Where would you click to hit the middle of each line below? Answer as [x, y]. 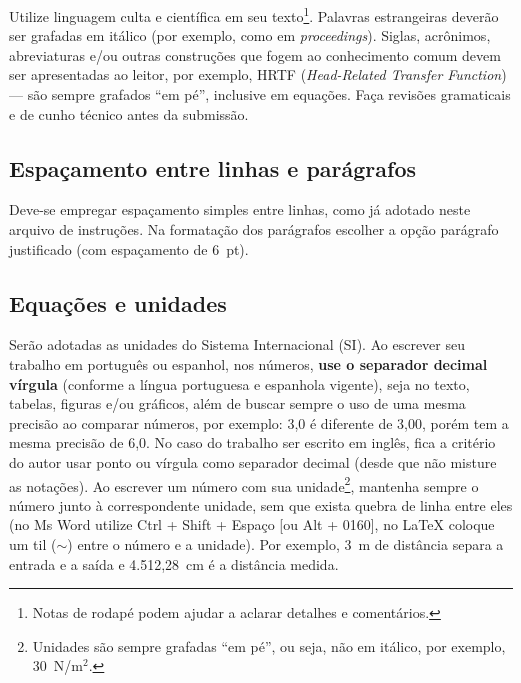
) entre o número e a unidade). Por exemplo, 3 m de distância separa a [285, 544]
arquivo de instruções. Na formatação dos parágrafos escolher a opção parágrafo [254, 229]
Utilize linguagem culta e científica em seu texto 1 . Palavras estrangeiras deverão [254, 14]
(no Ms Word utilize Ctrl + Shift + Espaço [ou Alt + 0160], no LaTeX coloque [252, 524]
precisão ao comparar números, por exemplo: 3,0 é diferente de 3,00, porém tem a [259, 422]
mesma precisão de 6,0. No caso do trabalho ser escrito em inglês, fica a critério [252, 442]
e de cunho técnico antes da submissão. [129, 113]
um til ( [33, 544]
